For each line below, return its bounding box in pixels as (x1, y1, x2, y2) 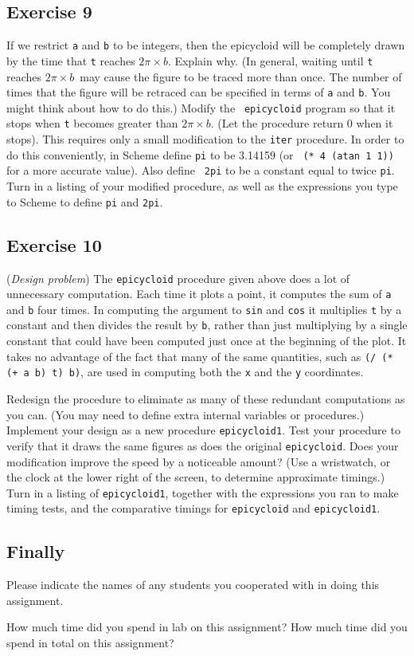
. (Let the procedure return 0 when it (210, 115, 393, 132)
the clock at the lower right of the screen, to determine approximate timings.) (6, 469, 385, 485)
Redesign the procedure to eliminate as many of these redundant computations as (6, 391, 405, 407)
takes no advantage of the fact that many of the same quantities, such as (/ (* (6, 348, 393, 364)
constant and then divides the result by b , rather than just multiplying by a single (6, 316, 408, 333)
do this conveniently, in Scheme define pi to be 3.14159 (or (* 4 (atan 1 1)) (6, 146, 394, 163)
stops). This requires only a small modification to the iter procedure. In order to (6, 131, 404, 147)
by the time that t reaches (6, 52, 135, 69)
